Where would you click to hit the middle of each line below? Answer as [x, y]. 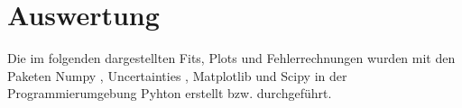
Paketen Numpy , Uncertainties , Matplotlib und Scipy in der [177, 75]
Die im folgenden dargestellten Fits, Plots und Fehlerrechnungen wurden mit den [231, 58]
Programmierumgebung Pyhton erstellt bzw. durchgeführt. [170, 93]
